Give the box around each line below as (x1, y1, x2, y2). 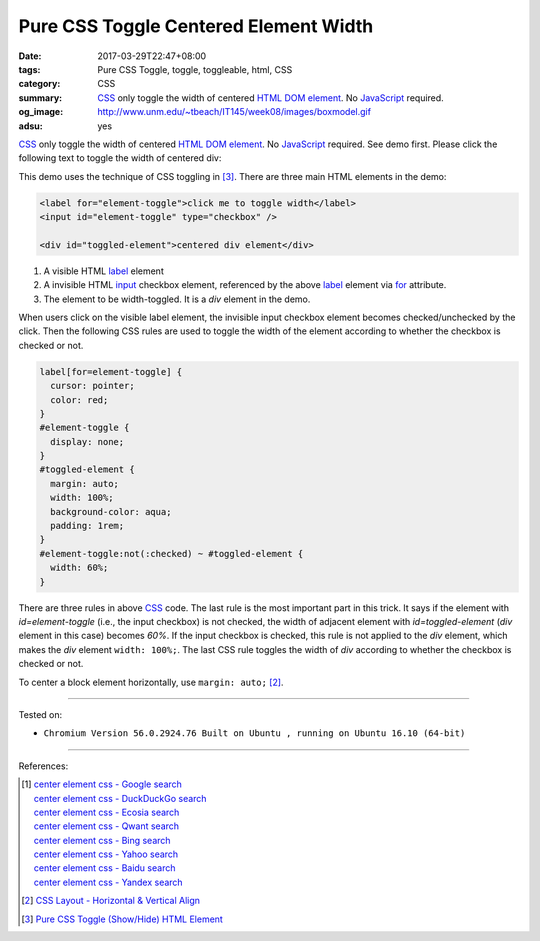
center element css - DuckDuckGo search (33, 792, 207, 804)
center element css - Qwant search (33, 820, 180, 832)
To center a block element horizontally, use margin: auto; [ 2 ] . (18, 676, 284, 688)
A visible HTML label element (43, 265, 164, 277)
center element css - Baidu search (33, 862, 176, 874)
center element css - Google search (33, 778, 182, 790)
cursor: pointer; (50, 380, 135, 392)
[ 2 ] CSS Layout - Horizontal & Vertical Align (21, 895, 200, 907)
